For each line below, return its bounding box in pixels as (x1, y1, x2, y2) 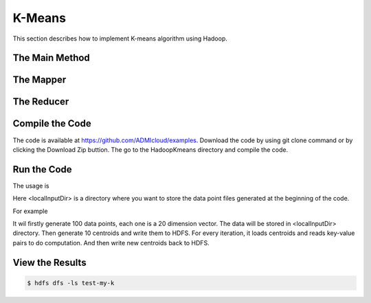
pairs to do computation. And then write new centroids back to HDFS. (12, 238, 210, 247)
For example (12, 207, 48, 215)
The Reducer (12, 96, 69, 108)
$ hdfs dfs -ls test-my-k (27, 279, 115, 287)
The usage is (12, 181, 49, 190)
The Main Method (12, 52, 91, 64)
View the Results (12, 256, 87, 268)
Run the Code (12, 164, 72, 175)
